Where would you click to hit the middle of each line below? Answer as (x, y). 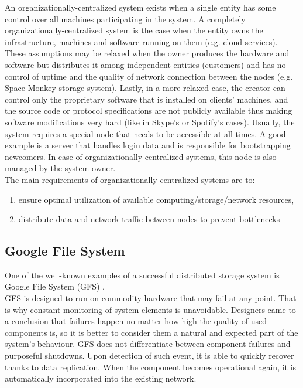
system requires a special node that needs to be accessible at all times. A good (145, 133)
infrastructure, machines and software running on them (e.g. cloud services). (141, 41)
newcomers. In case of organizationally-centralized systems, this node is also (141, 156)
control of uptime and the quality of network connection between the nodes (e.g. (149, 76)
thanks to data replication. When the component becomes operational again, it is (151, 367)
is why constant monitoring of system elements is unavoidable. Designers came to (150, 309)
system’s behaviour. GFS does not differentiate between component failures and (148, 344)
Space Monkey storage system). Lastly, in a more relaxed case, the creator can (145, 88)
